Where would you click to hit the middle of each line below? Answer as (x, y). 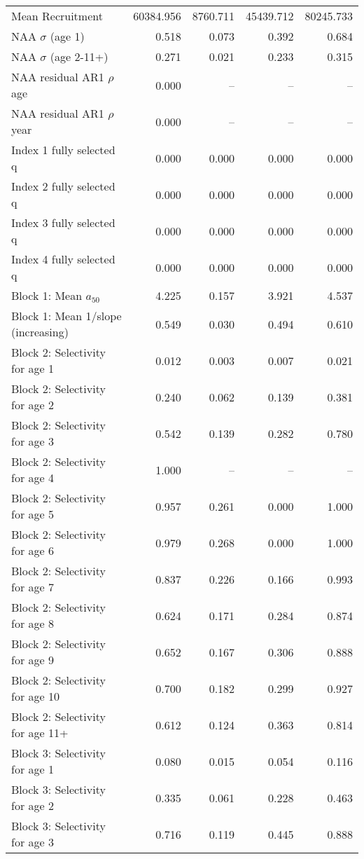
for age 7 (33, 587)
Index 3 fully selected (63, 222)
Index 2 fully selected (63, 186)
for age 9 (33, 660)
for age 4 (33, 477)
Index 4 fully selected (63, 259)
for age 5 (33, 514)
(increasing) (40, 332)
